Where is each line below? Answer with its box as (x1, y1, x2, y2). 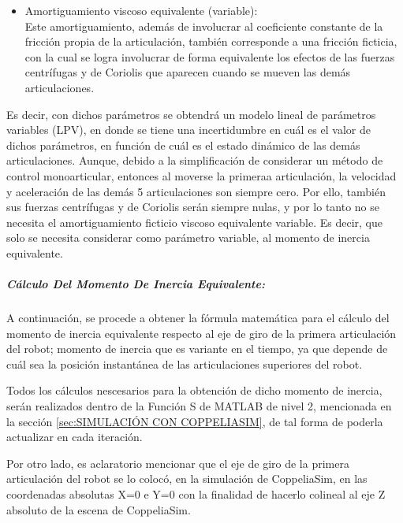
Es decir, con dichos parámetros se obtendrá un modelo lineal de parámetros (6, 106, 376, 122)
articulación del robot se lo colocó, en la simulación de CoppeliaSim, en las (6, 470, 368, 487)
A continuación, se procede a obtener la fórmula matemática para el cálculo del (6, 310, 390, 326)
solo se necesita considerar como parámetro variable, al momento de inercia (6, 229, 370, 246)
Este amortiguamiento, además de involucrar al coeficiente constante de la (24, 17, 383, 34)
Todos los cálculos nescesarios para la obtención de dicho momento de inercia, (6, 382, 382, 399)
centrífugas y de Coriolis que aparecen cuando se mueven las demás (24, 64, 351, 80)
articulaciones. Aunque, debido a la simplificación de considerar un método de (6, 152, 383, 169)
